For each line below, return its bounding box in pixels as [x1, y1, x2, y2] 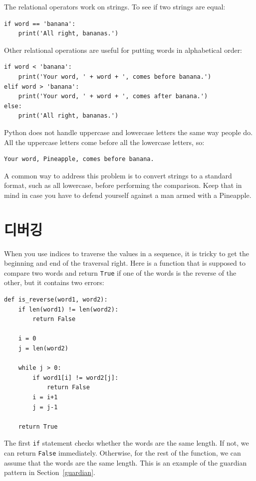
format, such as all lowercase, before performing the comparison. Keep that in [4, 180, 242, 190]
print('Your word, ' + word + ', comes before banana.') [18, 73, 212, 80]
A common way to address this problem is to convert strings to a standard [4, 170, 232, 180]
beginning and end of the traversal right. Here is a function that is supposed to [4, 258, 246, 268]
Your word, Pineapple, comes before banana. [4, 156, 154, 163]
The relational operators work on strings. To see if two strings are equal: [4, 1, 226, 11]
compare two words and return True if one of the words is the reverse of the [4, 267, 237, 278]
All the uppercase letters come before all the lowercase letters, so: [4, 137, 205, 147]
